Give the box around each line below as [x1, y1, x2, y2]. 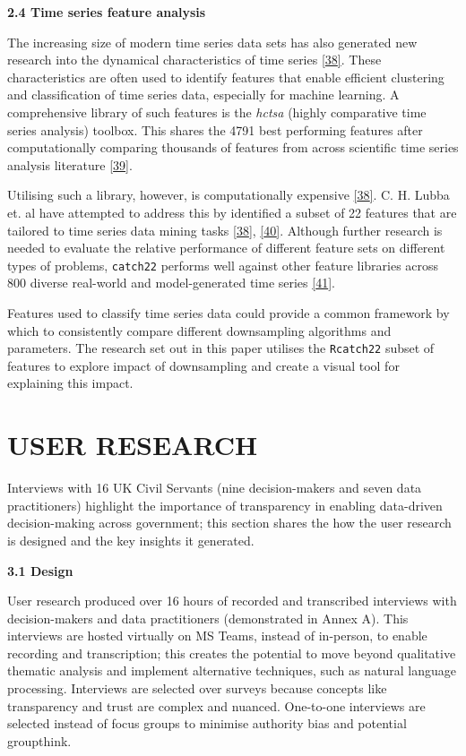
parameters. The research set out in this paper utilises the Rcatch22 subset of [7, 339, 435, 357]
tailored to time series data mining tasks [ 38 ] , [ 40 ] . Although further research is [7, 220, 443, 239]
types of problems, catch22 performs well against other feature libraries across [7, 255, 439, 274]
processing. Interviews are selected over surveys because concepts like [7, 679, 387, 698]
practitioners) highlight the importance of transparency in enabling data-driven [7, 495, 443, 514]
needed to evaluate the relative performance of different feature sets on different [7, 238, 445, 257]
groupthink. [7, 731, 72, 750]
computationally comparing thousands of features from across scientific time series [7, 138, 459, 157]
